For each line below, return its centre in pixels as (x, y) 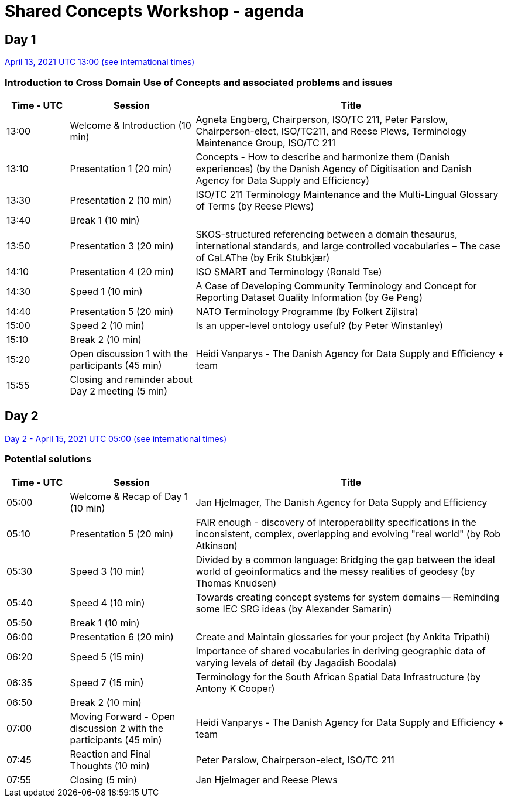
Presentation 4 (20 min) (122, 271)
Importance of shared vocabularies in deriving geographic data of (341, 651)
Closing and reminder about (131, 379)
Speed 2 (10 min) (107, 325)
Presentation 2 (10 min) (121, 200)
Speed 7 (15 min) (107, 682)
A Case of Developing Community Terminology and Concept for (336, 285)
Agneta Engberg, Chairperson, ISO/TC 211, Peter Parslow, (322, 119)
